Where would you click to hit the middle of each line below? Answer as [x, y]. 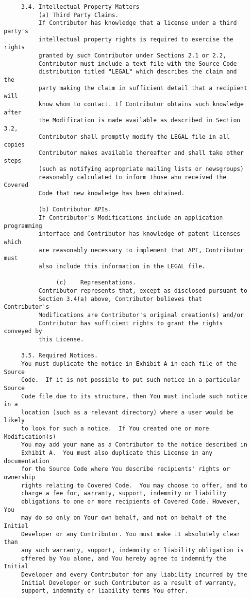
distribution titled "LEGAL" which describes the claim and [138, 72]
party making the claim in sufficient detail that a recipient [143, 88]
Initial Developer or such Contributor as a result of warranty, [129, 583]
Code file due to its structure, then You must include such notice [134, 396]
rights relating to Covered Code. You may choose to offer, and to [134, 485]
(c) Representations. [96, 283]
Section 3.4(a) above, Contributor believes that [120, 299]
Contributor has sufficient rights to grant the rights [131, 323]
